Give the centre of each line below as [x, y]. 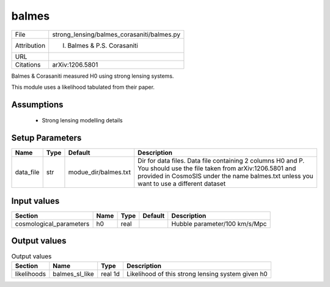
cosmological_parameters [52, 223]
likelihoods [30, 274]
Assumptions [37, 104]
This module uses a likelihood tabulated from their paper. [83, 87]
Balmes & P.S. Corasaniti [103, 45]
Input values [35, 201]
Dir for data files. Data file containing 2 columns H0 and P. [221, 161]
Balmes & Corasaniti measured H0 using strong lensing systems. [93, 76]
